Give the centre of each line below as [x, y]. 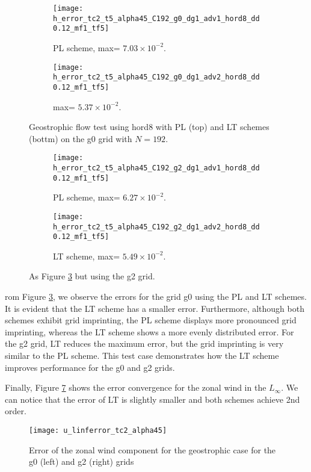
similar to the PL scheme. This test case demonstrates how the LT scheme [142, 355]
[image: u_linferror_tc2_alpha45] [98, 430]
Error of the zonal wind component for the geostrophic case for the [152, 449]
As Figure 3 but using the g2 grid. [92, 276]
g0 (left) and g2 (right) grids [82, 461]
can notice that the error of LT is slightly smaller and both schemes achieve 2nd [152, 399]
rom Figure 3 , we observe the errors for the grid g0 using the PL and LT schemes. [156, 297]
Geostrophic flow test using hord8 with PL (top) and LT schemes [149, 127]
